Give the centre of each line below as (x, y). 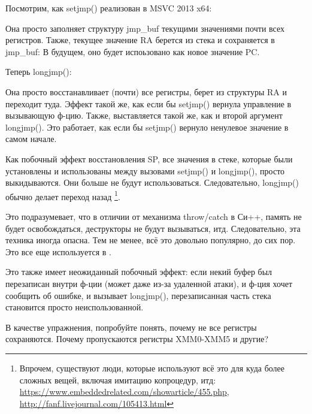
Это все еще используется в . (58, 251)
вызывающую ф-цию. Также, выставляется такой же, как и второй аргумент (144, 115)
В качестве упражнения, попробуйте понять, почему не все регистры (131, 327)
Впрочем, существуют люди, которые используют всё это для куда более (152, 368)
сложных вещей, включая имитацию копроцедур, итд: (118, 380)
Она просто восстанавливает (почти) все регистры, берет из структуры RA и (146, 91)
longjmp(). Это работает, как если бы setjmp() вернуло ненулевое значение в (147, 127)
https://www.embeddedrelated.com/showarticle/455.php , (124, 392)
